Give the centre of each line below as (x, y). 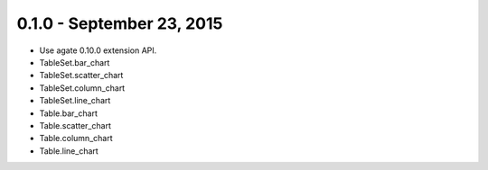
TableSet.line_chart (75, 101)
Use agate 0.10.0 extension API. (98, 50)
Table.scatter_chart (75, 125)
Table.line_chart (69, 151)
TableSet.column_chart (82, 88)
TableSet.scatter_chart (81, 76)
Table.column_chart (76, 139)
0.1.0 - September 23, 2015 (120, 23)
